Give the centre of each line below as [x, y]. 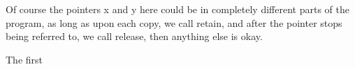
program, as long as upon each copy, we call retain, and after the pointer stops [174, 22]
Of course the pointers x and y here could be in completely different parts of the [177, 9]
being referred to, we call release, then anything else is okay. [134, 36]
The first [24, 59]
